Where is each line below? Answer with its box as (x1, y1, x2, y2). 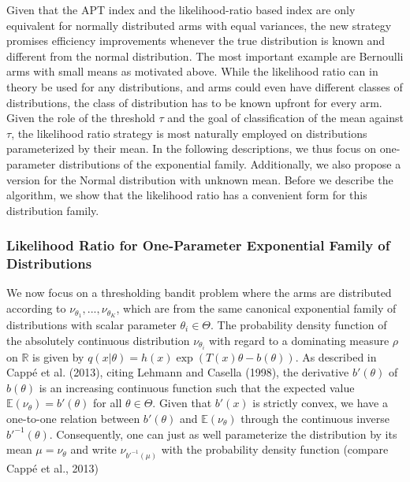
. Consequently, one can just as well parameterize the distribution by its (49, 425, 397, 442)
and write (70, 441, 117, 458)
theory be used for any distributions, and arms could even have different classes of (6, 78, 403, 95)
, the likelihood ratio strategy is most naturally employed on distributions (11, 124, 367, 141)
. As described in (295, 348, 377, 365)
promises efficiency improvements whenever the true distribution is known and (6, 32, 386, 49)
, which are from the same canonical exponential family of (116, 300, 397, 317)
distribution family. (6, 202, 99, 218)
